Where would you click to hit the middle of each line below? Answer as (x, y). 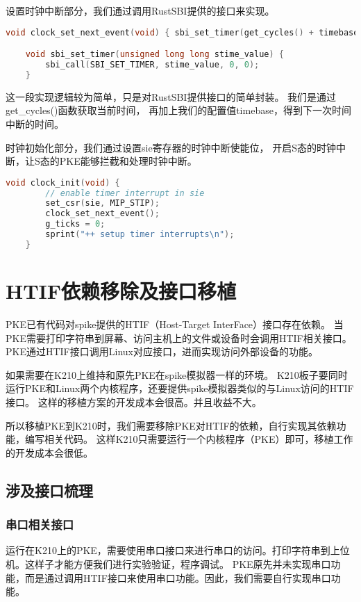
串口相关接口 (40, 524)
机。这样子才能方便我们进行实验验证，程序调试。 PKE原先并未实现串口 (168, 563)
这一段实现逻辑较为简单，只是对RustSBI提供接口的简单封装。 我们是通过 (171, 96)
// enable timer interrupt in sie (125, 193)
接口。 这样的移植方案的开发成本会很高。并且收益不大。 (134, 401)
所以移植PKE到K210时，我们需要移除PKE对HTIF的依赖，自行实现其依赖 (171, 425)
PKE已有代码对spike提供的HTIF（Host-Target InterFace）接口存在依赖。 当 (175, 324)
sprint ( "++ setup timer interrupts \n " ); (140, 235)
